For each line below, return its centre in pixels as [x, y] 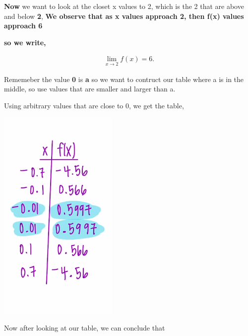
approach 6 [23, 26]
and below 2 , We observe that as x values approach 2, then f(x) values [124, 16]
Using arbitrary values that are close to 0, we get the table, [94, 105]
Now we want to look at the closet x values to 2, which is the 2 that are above [124, 6]
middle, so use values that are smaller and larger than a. [90, 89]
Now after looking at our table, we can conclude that [85, 328]
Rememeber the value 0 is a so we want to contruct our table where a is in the [124, 79]
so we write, [25, 42]
